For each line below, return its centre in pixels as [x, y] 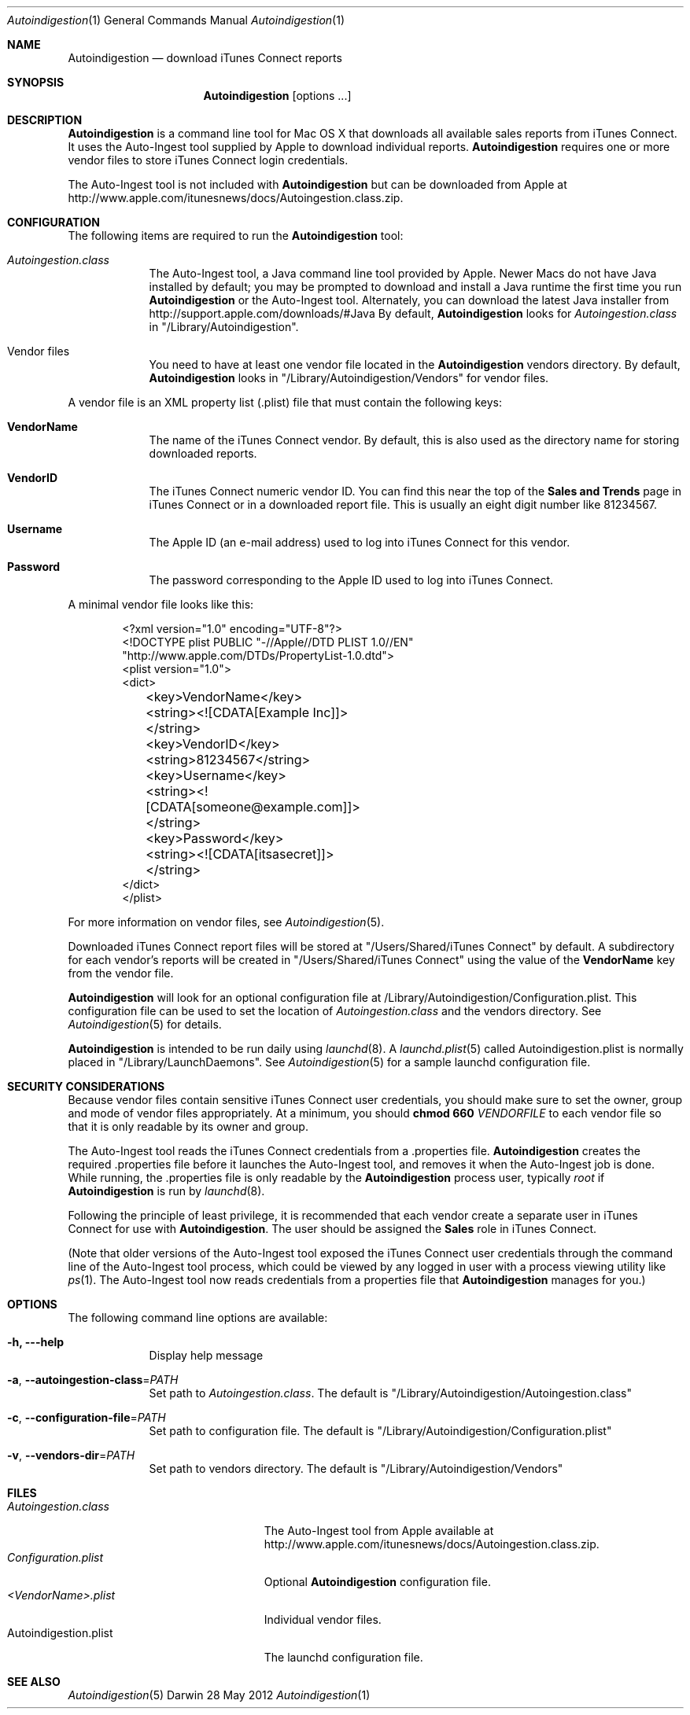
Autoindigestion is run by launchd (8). [166, 1191]
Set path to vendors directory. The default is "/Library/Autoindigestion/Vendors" [356, 1468]
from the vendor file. [121, 973]
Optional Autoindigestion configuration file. [377, 1582]
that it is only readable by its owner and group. [188, 1126]
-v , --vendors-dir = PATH [71, 1455]
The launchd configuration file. [343, 1657]
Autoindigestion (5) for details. [145, 1024]
